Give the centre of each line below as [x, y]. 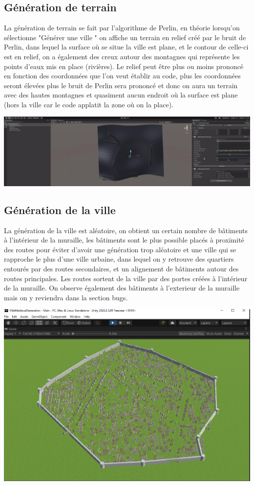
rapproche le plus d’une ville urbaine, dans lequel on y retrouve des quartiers [119, 259]
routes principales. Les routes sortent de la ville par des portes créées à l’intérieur [126, 278]
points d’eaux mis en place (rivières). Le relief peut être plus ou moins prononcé [124, 66]
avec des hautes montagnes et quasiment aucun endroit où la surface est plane [121, 95]
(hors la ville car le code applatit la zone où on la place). [89, 104]
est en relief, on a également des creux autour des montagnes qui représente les [122, 56]
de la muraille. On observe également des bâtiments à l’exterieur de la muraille [122, 288]
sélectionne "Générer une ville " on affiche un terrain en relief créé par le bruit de [125, 37]
